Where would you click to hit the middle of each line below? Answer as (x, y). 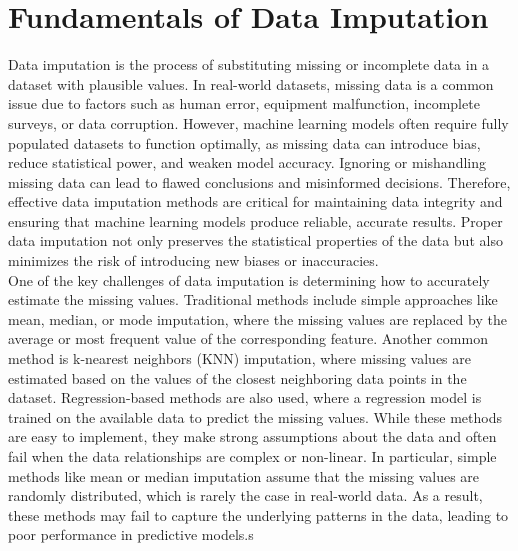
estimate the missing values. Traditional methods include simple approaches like (253, 299)
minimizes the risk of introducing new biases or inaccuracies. (193, 260)
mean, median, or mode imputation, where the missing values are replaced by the (257, 318)
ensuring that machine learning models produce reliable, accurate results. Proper (255, 220)
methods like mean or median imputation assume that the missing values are (244, 475)
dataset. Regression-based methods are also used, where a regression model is (245, 397)
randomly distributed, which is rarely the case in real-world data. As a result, (245, 495)
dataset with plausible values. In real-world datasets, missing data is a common (251, 83)
